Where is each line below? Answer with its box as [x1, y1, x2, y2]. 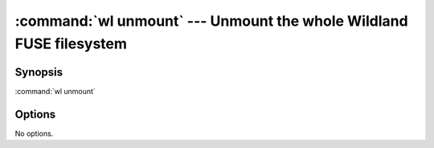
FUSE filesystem [14, 35, 128, 52]
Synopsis [14, 65, 63, 79]
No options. [14, 129, 54, 138]
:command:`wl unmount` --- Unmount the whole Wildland [14, 12, 409, 30]
